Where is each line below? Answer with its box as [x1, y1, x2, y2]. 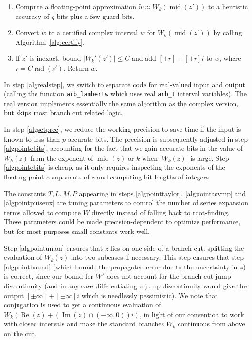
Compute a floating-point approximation [15, 1, 136, 11]
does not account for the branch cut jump [106, 271, 231, 281]
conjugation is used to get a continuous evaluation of [4, 300, 161, 310]
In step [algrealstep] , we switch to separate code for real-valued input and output [4, 79, 245, 89]
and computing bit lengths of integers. [97, 171, 211, 181]
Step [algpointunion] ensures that [4, 242, 103, 252]
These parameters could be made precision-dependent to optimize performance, [4, 216, 241, 227]
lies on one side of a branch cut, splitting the [110, 242, 244, 252]
